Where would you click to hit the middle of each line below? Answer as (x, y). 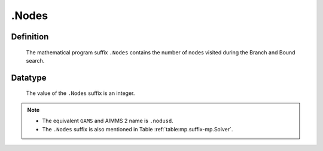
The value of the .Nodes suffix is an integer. (80, 93)
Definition (30, 37)
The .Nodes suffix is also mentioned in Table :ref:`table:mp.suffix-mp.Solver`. (138, 129)
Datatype (29, 78)
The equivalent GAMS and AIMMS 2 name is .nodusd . (108, 121)
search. (35, 60)
